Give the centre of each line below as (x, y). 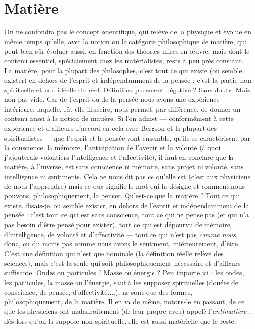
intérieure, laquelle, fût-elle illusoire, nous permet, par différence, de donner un (123, 108)
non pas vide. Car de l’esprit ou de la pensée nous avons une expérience (112, 99)
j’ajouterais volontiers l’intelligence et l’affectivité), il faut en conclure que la (119, 157)
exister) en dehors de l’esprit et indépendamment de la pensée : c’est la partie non (128, 80)
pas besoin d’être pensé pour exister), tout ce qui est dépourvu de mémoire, (118, 224)
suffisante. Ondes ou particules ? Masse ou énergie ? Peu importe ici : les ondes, (124, 272)
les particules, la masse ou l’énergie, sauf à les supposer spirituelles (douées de (121, 282)
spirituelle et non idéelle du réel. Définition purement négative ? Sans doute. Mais (127, 89)
